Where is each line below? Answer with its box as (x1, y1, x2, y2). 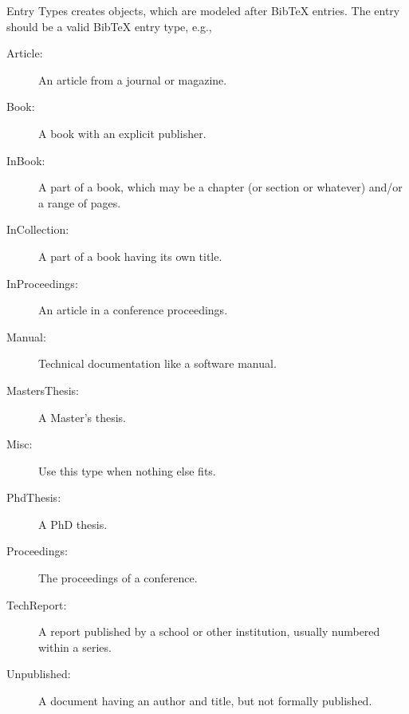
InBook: (6, 152, 45, 168)
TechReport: (6, 596, 67, 613)
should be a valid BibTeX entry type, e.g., (6, 18, 212, 34)
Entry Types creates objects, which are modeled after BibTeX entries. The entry (6, 2, 400, 18)
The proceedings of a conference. (38, 570, 198, 586)
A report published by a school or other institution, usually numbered (38, 623, 380, 640)
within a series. (38, 638, 112, 655)
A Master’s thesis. (38, 408, 126, 425)
